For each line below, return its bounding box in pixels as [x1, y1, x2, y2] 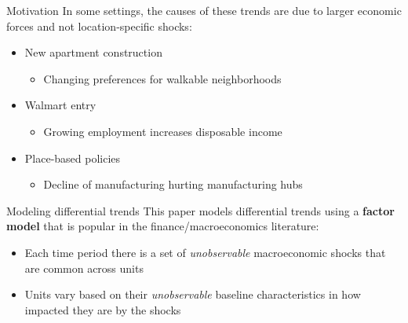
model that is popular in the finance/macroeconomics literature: [6, 218, 319, 234]
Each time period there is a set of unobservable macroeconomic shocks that [24, 244, 386, 260]
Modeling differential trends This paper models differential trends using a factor [6, 202, 395, 218]
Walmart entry [24, 97, 97, 113]
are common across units [24, 259, 144, 276]
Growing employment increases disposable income [43, 123, 282, 139]
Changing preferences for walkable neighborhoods [43, 70, 282, 86]
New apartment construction [24, 44, 162, 61]
